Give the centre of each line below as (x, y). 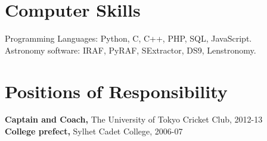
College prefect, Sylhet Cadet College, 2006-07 (94, 131)
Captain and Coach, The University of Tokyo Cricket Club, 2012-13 (134, 119)
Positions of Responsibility (116, 91)
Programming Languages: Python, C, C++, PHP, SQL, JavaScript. (128, 38)
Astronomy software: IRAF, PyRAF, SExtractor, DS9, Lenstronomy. (131, 50)
